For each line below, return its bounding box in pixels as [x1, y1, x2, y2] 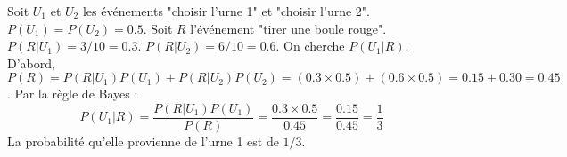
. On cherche [275, 36, 345, 55]
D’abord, [7, 53, 55, 72]
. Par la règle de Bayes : [7, 84, 138, 103]
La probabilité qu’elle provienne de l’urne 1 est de [7, 132, 279, 151]
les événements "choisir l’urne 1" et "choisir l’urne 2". [82, 2, 370, 20]
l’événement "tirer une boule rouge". [190, 19, 387, 37]
